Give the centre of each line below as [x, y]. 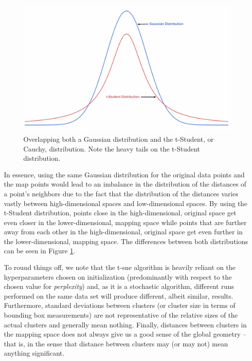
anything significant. [34, 353]
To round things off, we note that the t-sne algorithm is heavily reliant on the [120, 267]
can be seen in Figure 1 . [40, 251]
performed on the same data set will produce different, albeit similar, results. [119, 295]
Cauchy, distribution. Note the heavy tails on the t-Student [112, 148]
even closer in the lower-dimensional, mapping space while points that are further [125, 222]
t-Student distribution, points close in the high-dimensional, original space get [120, 213]
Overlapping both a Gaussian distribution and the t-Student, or [118, 139]
